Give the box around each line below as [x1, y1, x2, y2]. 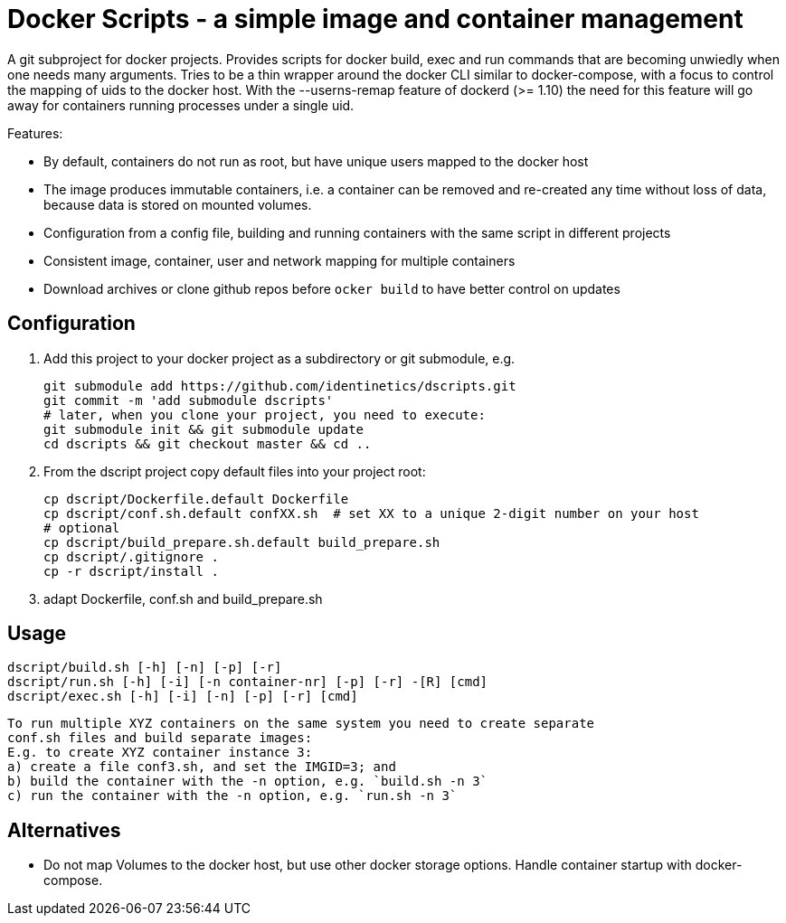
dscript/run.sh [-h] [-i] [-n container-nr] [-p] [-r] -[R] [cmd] [7, 674, 488, 690]
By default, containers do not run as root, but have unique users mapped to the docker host [43, 153, 589, 169]
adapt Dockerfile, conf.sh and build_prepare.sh [43, 590, 323, 607]
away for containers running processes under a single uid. [7, 97, 355, 113]
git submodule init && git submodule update [43, 421, 365, 437]
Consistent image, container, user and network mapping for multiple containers [43, 252, 516, 268]
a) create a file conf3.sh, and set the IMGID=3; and [7, 759, 396, 775]
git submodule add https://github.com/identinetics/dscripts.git [43, 378, 516, 393]
